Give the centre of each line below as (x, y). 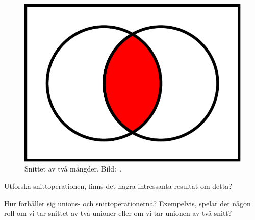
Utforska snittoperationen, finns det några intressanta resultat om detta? (118, 186)
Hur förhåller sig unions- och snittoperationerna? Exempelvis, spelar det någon (127, 203)
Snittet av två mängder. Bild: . (73, 169)
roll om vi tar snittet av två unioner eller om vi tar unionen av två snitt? (118, 213)
